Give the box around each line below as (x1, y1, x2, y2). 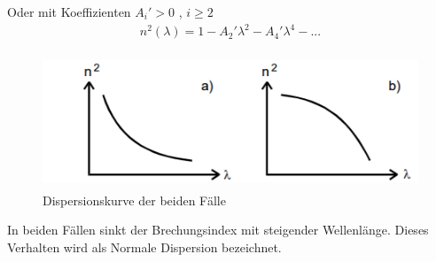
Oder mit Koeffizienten (7, 3, 131, 20)
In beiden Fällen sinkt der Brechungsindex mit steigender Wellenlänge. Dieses (7, 220, 429, 239)
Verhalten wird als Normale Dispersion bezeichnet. (7, 238, 282, 257)
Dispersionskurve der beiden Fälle (43, 190, 226, 209)
